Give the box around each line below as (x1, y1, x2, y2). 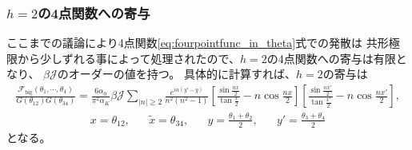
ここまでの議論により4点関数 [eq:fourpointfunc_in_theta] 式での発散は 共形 (6, 34, 389, 51)
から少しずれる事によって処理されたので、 (17, 49, 241, 66)
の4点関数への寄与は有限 (266, 49, 396, 66)
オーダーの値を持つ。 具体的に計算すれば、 (68, 65, 296, 82)
